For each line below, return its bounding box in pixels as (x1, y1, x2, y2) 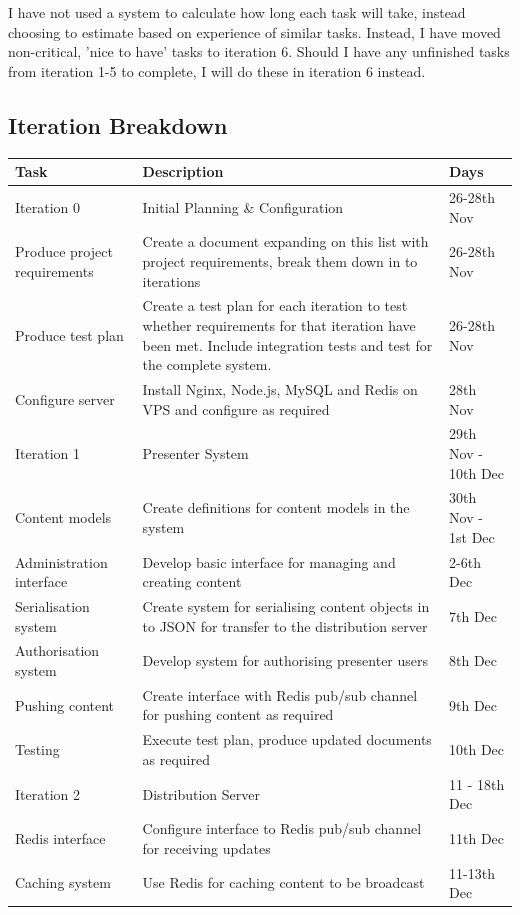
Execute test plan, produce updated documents (142, 729, 432, 750)
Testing (15, 739, 60, 760)
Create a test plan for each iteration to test (142, 295, 408, 316)
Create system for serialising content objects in (142, 595, 430, 616)
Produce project (15, 241, 113, 262)
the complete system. (142, 354, 272, 375)
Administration (15, 551, 108, 572)
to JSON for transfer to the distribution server (142, 615, 428, 636)
